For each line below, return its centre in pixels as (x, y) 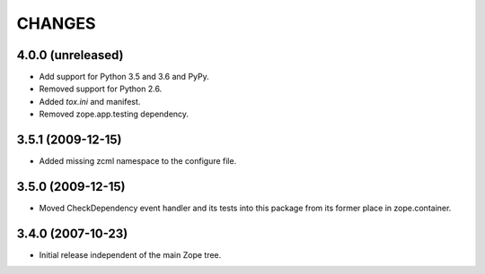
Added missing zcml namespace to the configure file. (138, 161)
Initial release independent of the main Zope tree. (130, 254)
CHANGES (56, 23)
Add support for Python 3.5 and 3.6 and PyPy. (124, 77)
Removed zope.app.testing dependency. (114, 114)
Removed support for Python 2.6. (101, 89)
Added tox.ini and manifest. (90, 101)
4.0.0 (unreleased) (70, 55)
